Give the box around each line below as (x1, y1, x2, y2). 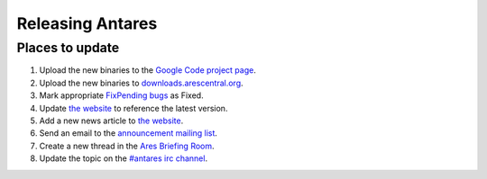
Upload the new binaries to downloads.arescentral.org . (39, 77, 243, 88)
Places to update (16, 40, 120, 56)
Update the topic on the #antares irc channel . (39, 153, 207, 164)
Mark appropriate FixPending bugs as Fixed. (39, 90, 204, 101)
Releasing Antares (16, 13, 158, 33)
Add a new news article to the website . (39, 115, 184, 126)
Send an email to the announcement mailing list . (39, 128, 218, 139)
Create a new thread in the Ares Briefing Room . (39, 140, 216, 151)
